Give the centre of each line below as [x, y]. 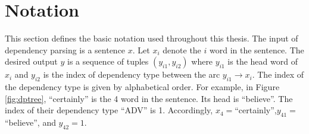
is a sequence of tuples [108, 61]
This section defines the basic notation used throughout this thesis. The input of [152, 38]
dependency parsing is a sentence [65, 50]
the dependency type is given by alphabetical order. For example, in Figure [142, 87]
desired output [31, 61]
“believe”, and [30, 122]
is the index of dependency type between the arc [132, 74]
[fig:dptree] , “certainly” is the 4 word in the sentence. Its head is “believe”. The [149, 98]
